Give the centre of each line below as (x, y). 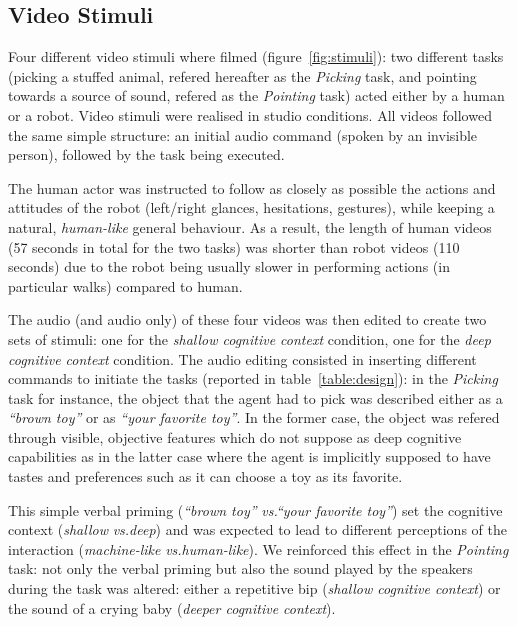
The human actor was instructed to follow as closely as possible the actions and (252, 187)
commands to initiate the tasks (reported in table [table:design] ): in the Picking (253, 378)
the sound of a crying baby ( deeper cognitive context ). (172, 607)
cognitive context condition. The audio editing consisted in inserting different (242, 358)
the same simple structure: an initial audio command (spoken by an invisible (243, 134)
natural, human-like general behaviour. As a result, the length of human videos (250, 226)
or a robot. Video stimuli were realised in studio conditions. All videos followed (250, 114)
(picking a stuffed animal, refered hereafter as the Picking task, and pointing (242, 75)
